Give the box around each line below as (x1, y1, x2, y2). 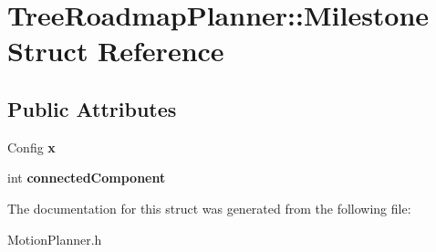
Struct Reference (7, 32, 224, 69)
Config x (7, 137, 56, 156)
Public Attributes (7, 94, 177, 122)
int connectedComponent (7, 168, 166, 187)
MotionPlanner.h (7, 229, 102, 248)
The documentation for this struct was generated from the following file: (7, 198, 411, 217)
